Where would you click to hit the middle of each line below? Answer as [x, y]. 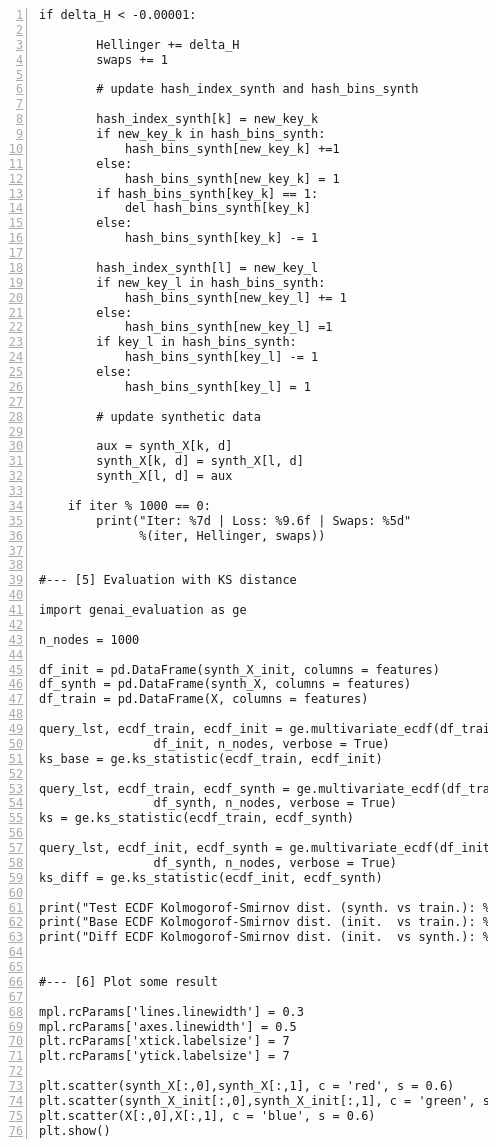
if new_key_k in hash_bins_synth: [211, 134]
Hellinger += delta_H [168, 44]
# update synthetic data [178, 416]
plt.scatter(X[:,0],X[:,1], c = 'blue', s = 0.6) [207, 1115]
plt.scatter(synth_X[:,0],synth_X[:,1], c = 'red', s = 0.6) [247, 1086]
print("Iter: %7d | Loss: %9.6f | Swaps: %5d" [254, 520]
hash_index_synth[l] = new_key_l [207, 267]
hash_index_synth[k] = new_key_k [207, 119]
